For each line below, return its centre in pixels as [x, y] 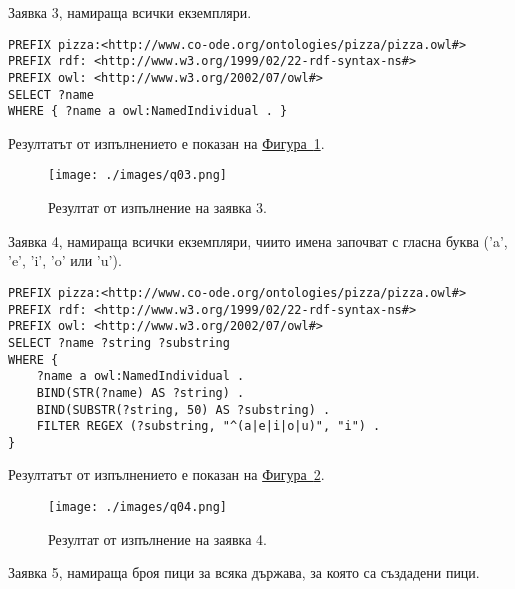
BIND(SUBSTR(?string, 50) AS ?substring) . [183, 409]
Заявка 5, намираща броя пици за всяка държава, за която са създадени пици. [244, 572]
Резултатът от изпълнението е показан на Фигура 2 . [166, 474]
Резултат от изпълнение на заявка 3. [157, 207]
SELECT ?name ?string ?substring [119, 342]
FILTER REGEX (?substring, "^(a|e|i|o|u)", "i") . [208, 426]
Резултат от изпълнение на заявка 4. [157, 538]
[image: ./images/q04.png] [137, 507]
